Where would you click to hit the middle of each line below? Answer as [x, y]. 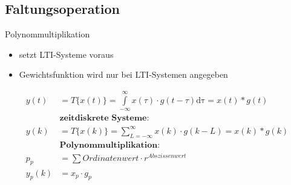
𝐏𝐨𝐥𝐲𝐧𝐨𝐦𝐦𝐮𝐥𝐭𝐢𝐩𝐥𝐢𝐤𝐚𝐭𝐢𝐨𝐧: [110, 145]
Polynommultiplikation [47, 34]
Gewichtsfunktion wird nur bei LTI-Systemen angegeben [123, 74]
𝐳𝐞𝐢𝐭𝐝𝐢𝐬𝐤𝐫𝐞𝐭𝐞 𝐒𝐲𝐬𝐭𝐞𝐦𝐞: [104, 118]
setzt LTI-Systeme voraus [66, 54]
